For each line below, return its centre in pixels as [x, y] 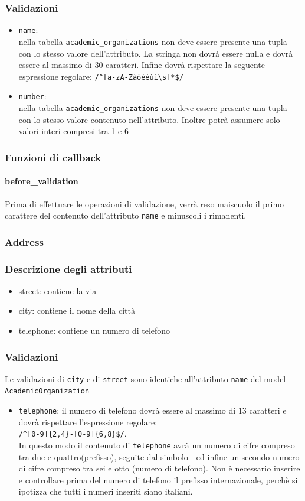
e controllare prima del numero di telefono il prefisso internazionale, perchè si [158, 479]
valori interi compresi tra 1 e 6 [73, 131]
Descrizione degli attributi [68, 269]
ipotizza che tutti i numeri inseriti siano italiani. [106, 491]
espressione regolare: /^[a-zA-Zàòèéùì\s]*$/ [101, 76]
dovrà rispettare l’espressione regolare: [88, 422]
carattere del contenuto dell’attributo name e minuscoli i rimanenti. [126, 215]
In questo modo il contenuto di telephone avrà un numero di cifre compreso [157, 445]
